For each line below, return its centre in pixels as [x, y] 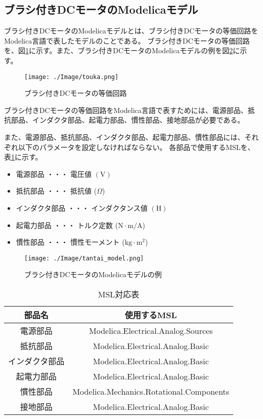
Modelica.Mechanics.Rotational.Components [151, 391]
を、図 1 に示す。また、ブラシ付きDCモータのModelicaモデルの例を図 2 [119, 50]
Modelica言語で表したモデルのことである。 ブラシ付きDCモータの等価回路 [127, 40]
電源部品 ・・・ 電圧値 [54, 174]
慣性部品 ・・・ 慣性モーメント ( [70, 242]
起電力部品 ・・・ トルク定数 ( [67, 225]
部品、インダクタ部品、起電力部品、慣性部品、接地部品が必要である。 [128, 120]
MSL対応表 [119, 294]
